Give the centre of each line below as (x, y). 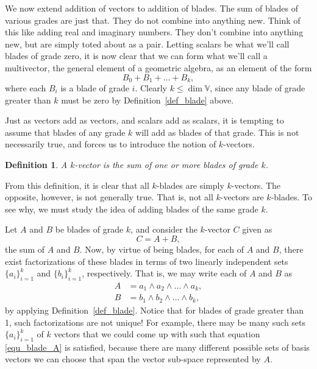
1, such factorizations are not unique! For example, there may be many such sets (155, 322)
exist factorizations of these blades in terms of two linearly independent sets (147, 261)
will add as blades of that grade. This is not (217, 132)
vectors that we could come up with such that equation (157, 334)
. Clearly (151, 88)
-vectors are (242, 197)
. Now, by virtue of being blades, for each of (162, 249)
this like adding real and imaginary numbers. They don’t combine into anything (154, 32)
